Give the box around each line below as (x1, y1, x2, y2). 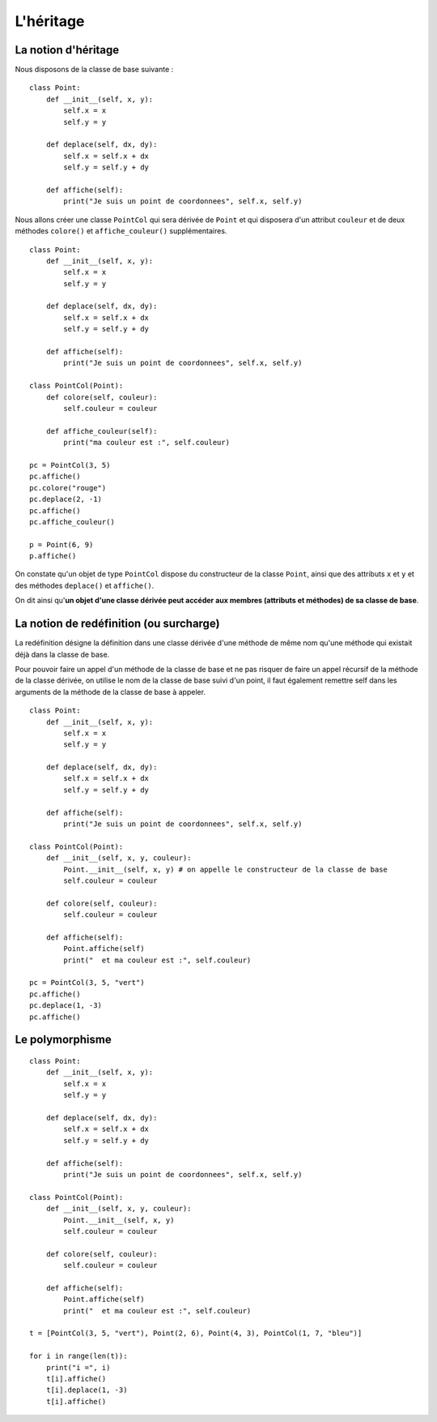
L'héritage (15, 12, 85, 30)
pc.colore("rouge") (29, 483, 107, 492)
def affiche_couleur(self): (45, 426, 158, 435)
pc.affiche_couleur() (29, 517, 115, 526)
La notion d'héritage (15, 43, 120, 57)
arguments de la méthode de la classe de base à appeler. (15, 687, 206, 696)
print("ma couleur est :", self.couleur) (63, 438, 231, 448)
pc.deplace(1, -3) (29, 1001, 103, 1010)
